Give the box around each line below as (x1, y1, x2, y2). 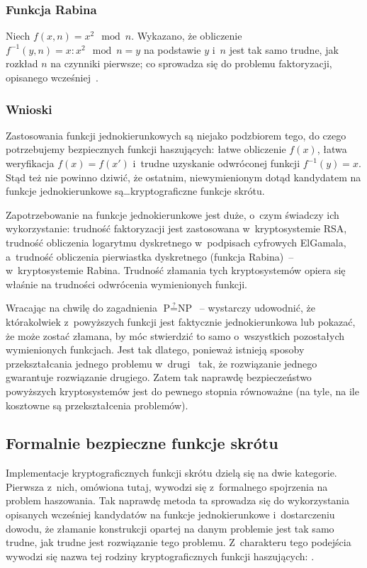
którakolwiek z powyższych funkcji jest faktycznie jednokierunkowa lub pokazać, (6, 314, 356, 329)
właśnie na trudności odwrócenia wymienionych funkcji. (6, 276, 247, 291)
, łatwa (317, 142, 347, 157)
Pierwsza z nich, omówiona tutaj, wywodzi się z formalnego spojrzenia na (6, 479, 328, 494)
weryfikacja (6, 156, 55, 170)
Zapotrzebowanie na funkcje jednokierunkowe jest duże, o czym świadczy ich (6, 207, 339, 222)
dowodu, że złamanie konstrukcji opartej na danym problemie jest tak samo (6, 521, 334, 535)
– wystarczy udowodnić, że (199, 300, 315, 315)
